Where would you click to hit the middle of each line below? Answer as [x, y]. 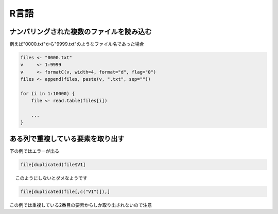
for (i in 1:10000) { [48, 93]
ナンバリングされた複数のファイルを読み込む [81, 32]
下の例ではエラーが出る [34, 151]
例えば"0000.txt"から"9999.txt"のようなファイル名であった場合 [77, 44]
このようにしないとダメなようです [51, 178]
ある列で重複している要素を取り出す [67, 139]
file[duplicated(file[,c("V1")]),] [65, 192]
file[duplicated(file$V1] [53, 165]
